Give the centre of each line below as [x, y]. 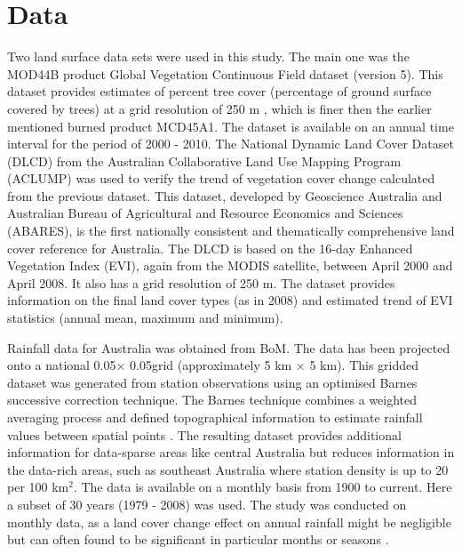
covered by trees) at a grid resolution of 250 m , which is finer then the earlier [219, 108]
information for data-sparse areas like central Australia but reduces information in [231, 452]
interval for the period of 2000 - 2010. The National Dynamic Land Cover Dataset [231, 144]
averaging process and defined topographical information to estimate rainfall [215, 417]
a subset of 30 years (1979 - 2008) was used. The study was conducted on [207, 504]
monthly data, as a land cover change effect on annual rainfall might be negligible [229, 522]
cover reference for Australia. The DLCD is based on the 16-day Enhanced [210, 248]
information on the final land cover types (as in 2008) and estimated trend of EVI [230, 300]
